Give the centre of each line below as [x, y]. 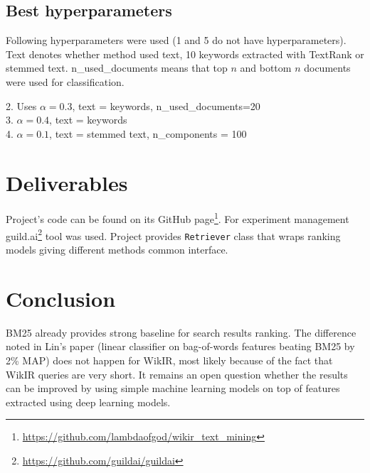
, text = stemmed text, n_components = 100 [148, 133]
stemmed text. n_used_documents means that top [117, 68]
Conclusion [61, 298]
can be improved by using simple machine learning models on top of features [173, 388]
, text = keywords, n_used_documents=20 [166, 105]
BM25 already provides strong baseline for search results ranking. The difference [181, 332]
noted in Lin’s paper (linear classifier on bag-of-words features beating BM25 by [180, 346]
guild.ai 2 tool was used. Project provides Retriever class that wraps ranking [173, 234]
